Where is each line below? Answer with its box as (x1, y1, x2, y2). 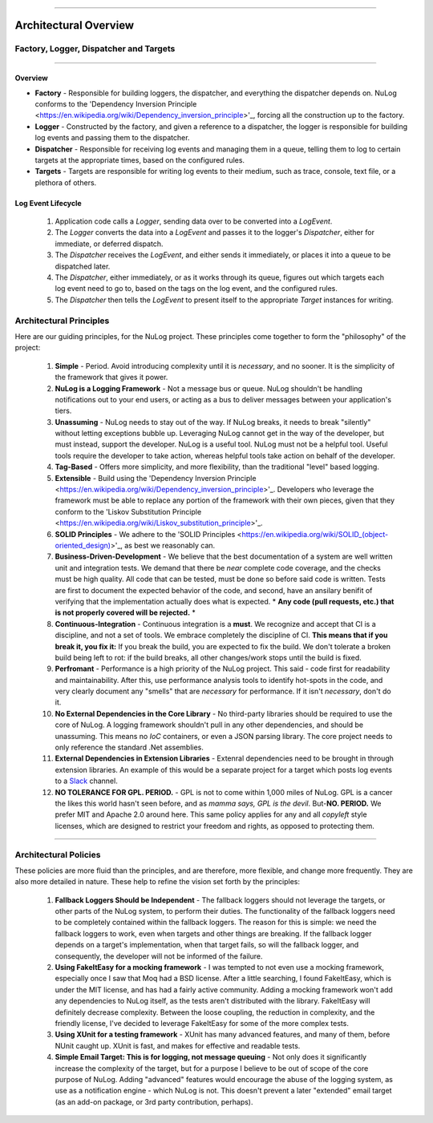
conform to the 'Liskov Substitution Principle (55, 507, 202, 516)
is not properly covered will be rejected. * (55, 608, 196, 617)
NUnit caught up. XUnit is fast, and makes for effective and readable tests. (55, 1040, 301, 1050)
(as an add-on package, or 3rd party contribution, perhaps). (55, 1097, 253, 1106)
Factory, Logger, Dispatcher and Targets (14, 43, 176, 55)
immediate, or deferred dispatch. (55, 239, 164, 248)
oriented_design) (55, 541, 111, 550)
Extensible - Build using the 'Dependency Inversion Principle (55, 473, 257, 483)
